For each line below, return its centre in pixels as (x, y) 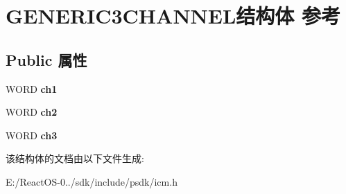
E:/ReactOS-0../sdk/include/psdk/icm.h (92, 181)
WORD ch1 (32, 88)
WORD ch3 (32, 135)
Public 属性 (46, 59)
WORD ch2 (32, 112)
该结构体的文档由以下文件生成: (75, 158)
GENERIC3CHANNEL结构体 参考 (173, 16)
